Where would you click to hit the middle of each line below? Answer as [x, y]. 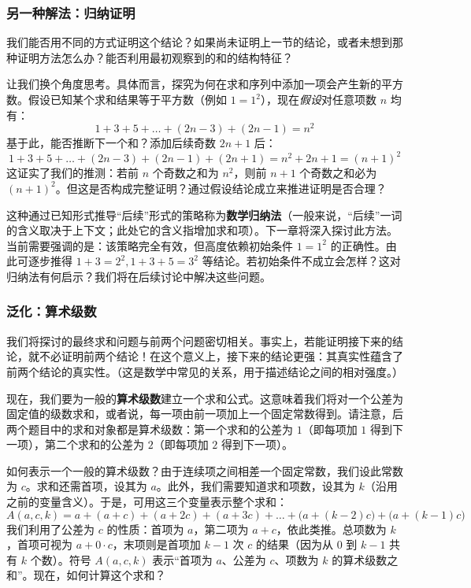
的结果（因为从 [294, 544]
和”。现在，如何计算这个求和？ [86, 575]
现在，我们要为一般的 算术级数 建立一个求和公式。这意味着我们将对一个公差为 [205, 398]
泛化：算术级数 [52, 311]
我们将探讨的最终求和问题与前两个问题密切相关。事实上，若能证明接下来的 [199, 340]
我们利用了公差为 [50, 529]
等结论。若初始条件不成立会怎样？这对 [301, 261]
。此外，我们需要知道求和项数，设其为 [256, 486]
